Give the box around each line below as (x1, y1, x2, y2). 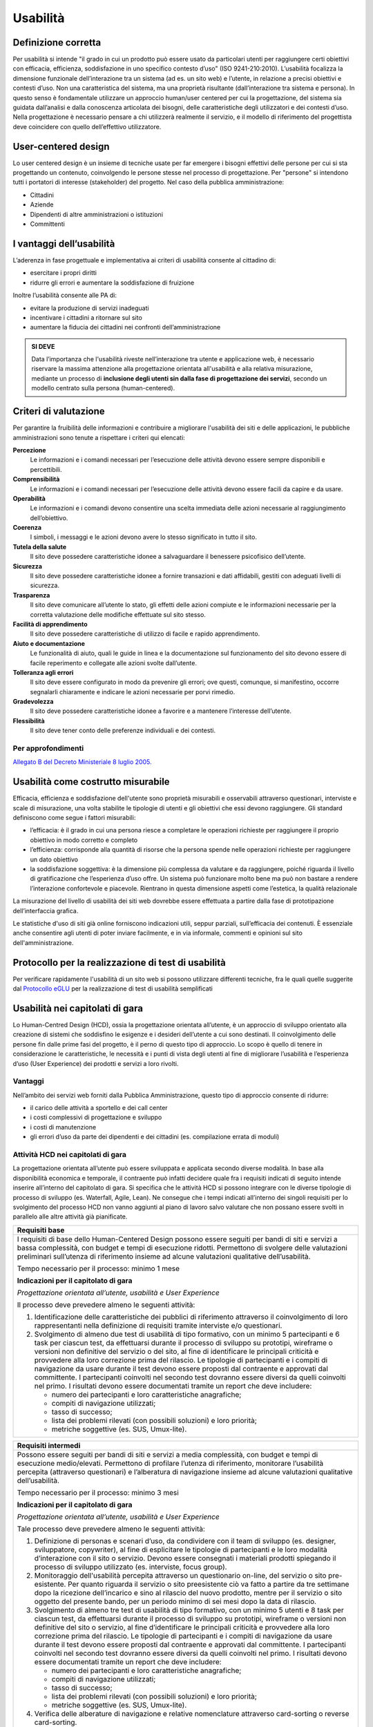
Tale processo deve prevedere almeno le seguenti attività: (17, 1524, 205, 1534)
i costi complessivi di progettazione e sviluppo (30, 1113, 162, 1122)
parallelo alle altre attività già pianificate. (12, 1212, 128, 1221)
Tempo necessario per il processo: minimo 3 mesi (17, 1487, 179, 1497)
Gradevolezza (12, 698, 54, 706)
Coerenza (12, 524, 41, 532)
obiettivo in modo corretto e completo (30, 836, 138, 844)
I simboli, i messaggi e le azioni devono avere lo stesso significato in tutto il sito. (30, 533, 257, 542)
